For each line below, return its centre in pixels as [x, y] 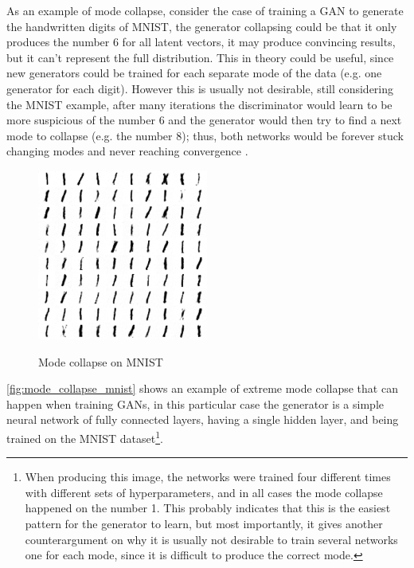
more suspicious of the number [81, 120]
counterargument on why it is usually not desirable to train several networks [211, 539]
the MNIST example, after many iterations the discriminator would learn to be [199, 104]
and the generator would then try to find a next [285, 120]
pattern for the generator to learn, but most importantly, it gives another [204, 523]
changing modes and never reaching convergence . [127, 151]
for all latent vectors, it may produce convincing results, [259, 42]
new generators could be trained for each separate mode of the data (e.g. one [194, 73]
